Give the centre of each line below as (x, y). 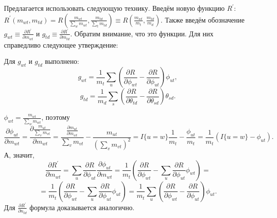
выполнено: (62, 61)
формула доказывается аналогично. (82, 207)
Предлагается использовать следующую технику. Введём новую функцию (114, 8)
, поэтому (56, 117)
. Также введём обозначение (203, 19)
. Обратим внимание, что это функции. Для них (142, 33)
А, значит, (19, 154)
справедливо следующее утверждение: (61, 44)
